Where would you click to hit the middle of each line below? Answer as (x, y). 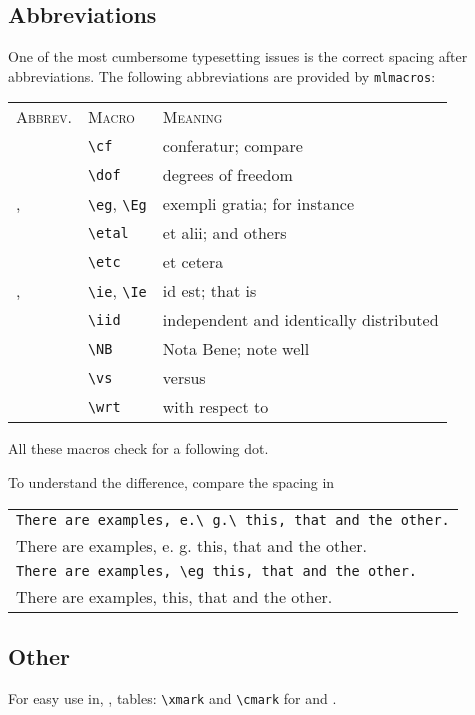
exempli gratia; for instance (258, 204)
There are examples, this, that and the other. (174, 596)
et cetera (193, 262)
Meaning (192, 117)
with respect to (215, 407)
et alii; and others (224, 233)
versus (184, 378)
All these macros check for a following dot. (138, 448)
